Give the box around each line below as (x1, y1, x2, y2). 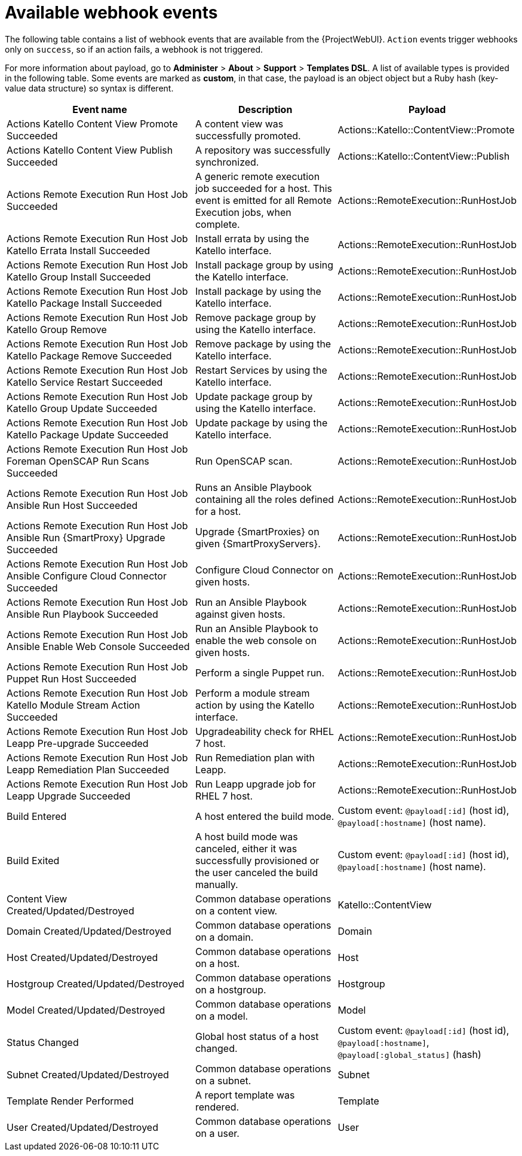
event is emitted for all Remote (195, 194, 332, 206)
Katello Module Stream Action (7, 699, 140, 711)
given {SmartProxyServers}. (195, 537, 321, 550)
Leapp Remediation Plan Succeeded (7, 763, 170, 776)
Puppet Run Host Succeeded (7, 672, 137, 685)
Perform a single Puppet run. (195, 666, 325, 679)
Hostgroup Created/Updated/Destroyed (7, 977, 185, 990)
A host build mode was (195, 830, 298, 843)
